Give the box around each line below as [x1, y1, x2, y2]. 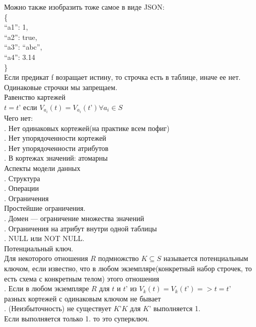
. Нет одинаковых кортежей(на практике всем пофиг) [4, 122, 170, 133]
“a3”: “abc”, [4, 41, 42, 52]
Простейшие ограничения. [4, 203, 86, 213]
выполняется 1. [153, 303, 201, 314]
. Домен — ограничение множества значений [4, 212, 144, 223]
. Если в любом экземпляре [4, 283, 89, 294]
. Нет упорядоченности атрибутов [4, 142, 109, 153]
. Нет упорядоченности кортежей [4, 133, 106, 143]
